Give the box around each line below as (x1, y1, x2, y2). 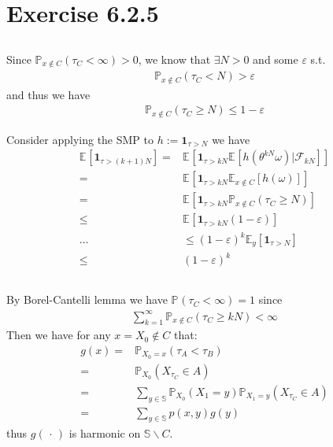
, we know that (138, 50, 211, 67)
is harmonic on (68, 424, 141, 441)
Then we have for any (6, 327, 111, 343)
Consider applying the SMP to (6, 131, 154, 147)
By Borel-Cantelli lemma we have (6, 291, 168, 308)
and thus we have (6, 86, 91, 102)
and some (253, 50, 298, 67)
